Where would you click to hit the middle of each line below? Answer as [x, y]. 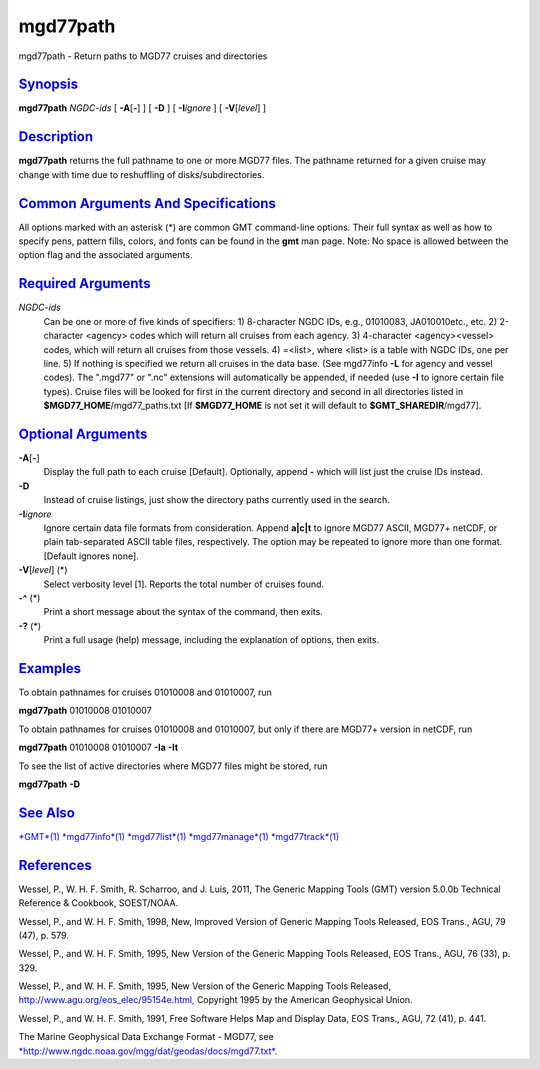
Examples [50, 668]
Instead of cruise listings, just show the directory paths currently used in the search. [216, 500]
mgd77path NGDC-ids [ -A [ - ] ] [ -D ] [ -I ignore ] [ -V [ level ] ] [142, 108]
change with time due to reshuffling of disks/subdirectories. [141, 174]
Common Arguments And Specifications [147, 203]
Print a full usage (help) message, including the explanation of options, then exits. [211, 640]
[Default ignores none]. [91, 556]
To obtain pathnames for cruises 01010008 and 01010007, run [145, 692]
